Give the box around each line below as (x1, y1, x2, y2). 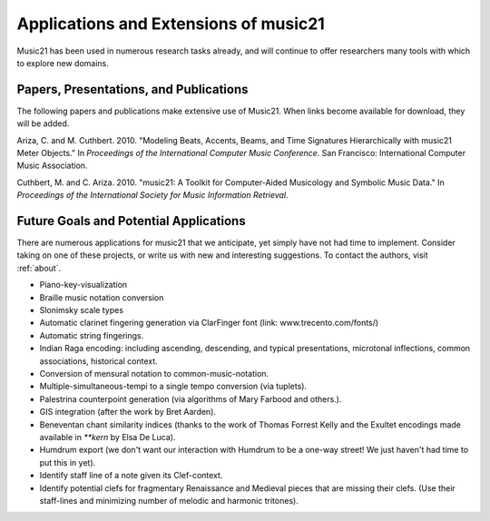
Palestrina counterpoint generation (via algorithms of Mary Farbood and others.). (39, 393, 342, 404)
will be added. (16, 118, 70, 129)
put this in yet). (39, 457, 96, 467)
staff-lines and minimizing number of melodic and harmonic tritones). (39, 495, 299, 506)
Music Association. (16, 160, 88, 172)
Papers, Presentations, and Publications (16, 82, 249, 97)
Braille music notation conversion (39, 291, 164, 303)
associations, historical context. (39, 355, 158, 367)
